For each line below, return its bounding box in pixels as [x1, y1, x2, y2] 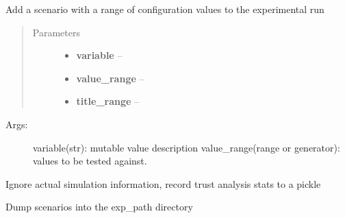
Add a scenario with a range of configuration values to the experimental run [5, 2, 324, 16]
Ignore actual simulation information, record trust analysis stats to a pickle [5, 176, 321, 191]
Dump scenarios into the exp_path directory [5, 199, 193, 214]
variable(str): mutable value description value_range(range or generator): [33, 140, 340, 154]
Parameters [32, 25, 80, 39]
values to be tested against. [33, 154, 147, 168]
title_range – [76, 94, 140, 108]
